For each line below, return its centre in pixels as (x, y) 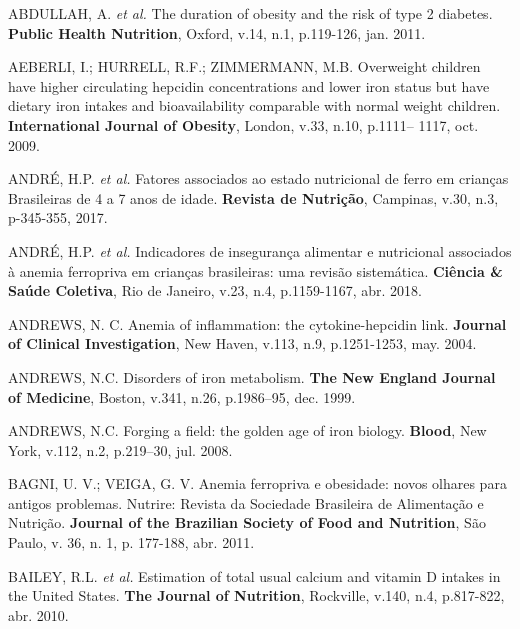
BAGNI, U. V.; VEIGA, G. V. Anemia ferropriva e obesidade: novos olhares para (257, 483)
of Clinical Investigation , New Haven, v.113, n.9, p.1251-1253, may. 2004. (242, 343)
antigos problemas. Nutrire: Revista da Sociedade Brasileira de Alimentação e (246, 502)
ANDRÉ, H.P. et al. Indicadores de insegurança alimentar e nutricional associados (260, 250)
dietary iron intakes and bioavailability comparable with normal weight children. (254, 105)
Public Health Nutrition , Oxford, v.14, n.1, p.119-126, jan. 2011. (217, 32)
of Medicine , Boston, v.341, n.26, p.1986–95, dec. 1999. (182, 396)
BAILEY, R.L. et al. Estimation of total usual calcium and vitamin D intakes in (254, 575)
